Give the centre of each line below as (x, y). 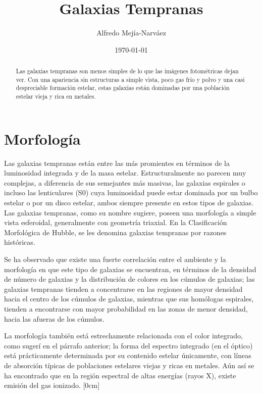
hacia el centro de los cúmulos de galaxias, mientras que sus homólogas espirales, (129, 299)
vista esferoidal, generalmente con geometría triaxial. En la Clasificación (116, 222)
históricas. (20, 242)
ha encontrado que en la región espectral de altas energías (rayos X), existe (120, 375)
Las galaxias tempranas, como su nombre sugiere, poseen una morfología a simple (130, 212)
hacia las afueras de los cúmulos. (54, 318)
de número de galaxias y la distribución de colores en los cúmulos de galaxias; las (129, 279)
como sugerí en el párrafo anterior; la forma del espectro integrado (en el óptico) (128, 345)
